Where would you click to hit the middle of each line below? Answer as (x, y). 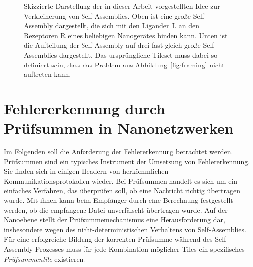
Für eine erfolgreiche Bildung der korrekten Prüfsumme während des (108, 239)
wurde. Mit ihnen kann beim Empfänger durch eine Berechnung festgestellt (119, 200)
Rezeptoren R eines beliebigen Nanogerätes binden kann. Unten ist (126, 35)
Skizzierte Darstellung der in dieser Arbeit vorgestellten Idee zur (122, 6)
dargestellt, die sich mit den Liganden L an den (127, 26)
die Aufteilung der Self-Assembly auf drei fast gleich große (112, 45)
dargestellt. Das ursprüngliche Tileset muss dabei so (138, 54)
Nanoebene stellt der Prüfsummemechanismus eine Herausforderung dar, (115, 220)
